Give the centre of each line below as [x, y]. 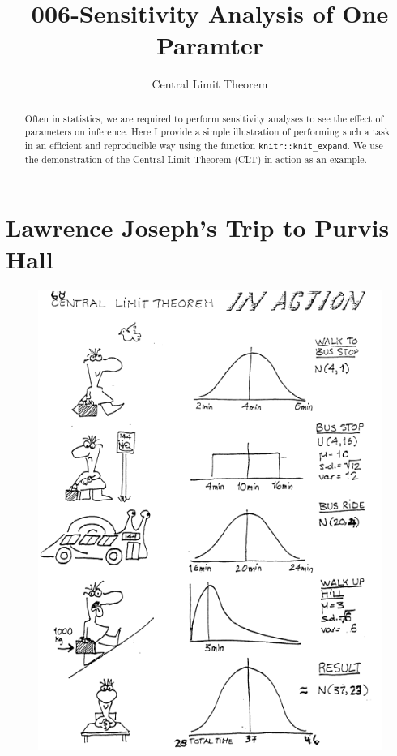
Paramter [210, 45]
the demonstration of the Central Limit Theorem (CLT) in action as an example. [196, 159]
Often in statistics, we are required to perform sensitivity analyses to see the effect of [204, 118]
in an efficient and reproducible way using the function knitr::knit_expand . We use [204, 146]
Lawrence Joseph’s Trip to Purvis [198, 227]
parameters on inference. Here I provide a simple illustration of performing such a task [207, 132]
